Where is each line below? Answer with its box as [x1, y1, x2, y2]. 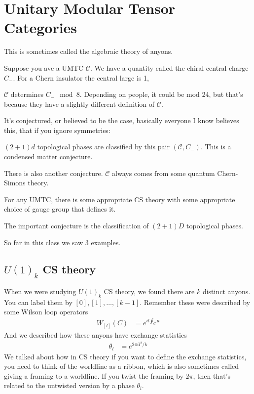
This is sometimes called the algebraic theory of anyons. [4, 46, 173, 56]
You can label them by [4, 297, 73, 307]
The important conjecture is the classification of [4, 220, 149, 231]
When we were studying [4, 286, 76, 296]
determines [10, 89, 44, 99]
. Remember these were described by [140, 297, 250, 307]
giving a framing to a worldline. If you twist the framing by [4, 370, 183, 381]
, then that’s [193, 370, 231, 381]
